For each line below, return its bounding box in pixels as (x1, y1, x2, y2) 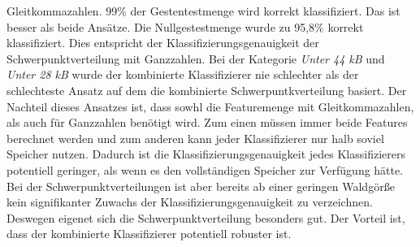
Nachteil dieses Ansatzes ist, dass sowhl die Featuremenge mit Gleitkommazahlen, (6, 97, 414, 115)
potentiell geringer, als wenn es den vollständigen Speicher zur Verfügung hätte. (6, 161, 404, 178)
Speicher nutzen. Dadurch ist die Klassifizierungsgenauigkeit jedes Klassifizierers (6, 145, 406, 162)
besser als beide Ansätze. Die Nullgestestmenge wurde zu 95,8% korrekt (6, 18, 364, 35)
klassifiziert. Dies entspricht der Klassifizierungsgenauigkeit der (6, 34, 319, 51)
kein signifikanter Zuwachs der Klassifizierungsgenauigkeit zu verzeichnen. (6, 193, 373, 210)
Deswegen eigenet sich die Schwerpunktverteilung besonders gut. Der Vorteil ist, (6, 209, 405, 226)
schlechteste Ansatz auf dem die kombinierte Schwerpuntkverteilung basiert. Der (6, 81, 407, 98)
